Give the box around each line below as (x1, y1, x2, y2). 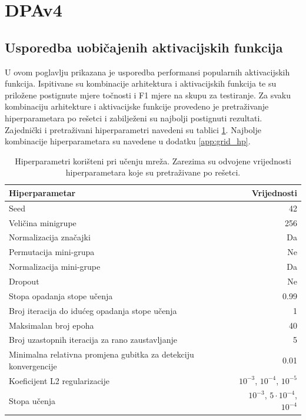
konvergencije (9, 359, 57, 372)
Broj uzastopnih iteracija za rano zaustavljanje (9, 333, 177, 346)
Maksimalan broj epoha (9, 319, 94, 331)
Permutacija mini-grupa (9, 246, 95, 258)
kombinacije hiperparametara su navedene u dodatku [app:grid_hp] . (5, 135, 251, 147)
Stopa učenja (9, 395, 55, 407)
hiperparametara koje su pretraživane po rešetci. (65, 166, 241, 178)
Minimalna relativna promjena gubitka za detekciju (9, 348, 194, 361)
